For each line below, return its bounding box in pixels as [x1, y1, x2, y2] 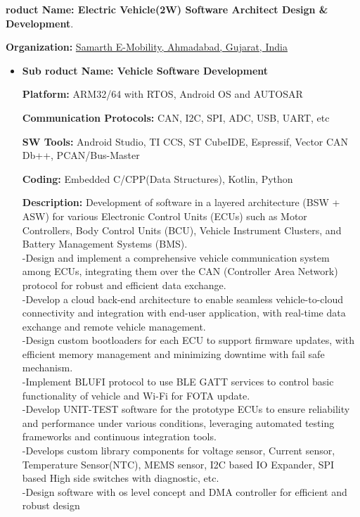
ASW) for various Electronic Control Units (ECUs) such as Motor [22, 208, 307, 223]
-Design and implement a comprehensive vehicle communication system [22, 250, 330, 264]
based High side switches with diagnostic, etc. [22, 471, 219, 485]
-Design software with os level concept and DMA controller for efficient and [22, 484, 347, 499]
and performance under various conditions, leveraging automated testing [22, 415, 335, 430]
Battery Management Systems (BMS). [22, 236, 188, 251]
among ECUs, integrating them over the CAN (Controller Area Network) [22, 264, 338, 279]
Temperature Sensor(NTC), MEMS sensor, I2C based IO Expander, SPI [22, 457, 335, 471]
